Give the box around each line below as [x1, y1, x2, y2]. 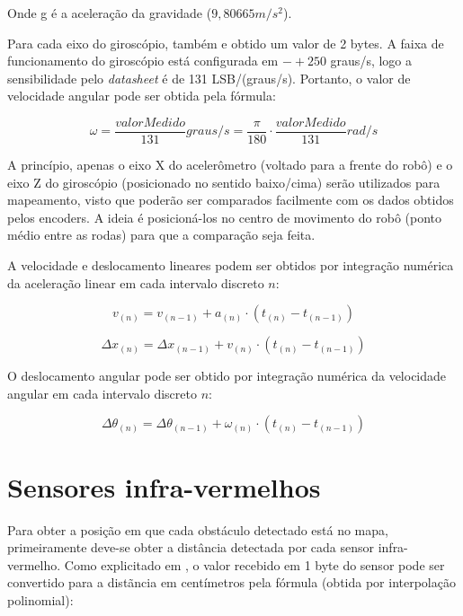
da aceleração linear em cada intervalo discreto [7, 273, 264, 292]
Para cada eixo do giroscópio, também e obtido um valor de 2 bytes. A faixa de [7, 33, 444, 52]
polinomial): [7, 590, 74, 609]
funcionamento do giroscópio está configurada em [7, 51, 279, 70]
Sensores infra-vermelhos [7, 468, 321, 505]
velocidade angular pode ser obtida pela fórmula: [7, 86, 276, 105]
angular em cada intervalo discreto [7, 383, 197, 402]
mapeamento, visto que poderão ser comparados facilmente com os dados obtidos [7, 190, 454, 209]
